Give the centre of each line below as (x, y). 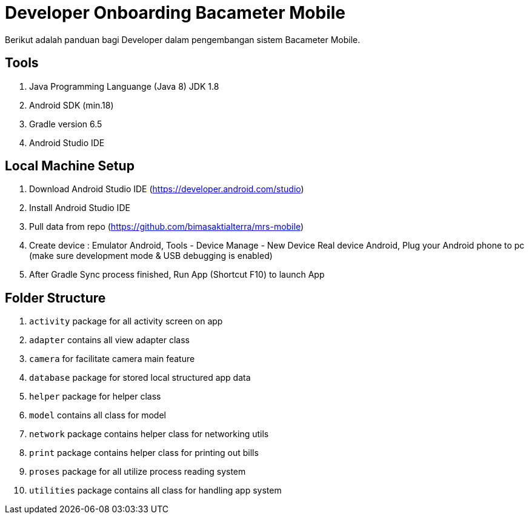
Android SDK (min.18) (72, 105)
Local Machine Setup (70, 166)
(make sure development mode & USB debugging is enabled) (151, 256)
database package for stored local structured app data (140, 378)
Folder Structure (55, 298)
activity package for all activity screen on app (126, 321)
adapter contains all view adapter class (109, 340)
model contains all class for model (98, 415)
